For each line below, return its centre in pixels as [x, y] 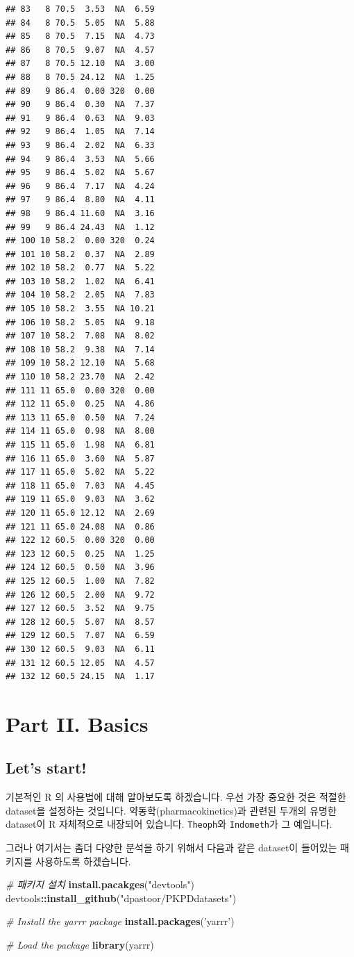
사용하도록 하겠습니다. [83, 861]
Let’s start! [46, 768]
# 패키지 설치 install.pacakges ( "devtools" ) [100, 884]
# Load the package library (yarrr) [80, 945]
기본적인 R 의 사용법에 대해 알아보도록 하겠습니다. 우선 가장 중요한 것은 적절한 [176, 797]
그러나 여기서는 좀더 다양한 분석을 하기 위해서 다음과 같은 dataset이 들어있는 [171, 848]
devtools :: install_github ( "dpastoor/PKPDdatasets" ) [121, 898]
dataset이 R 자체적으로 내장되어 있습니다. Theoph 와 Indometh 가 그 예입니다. [169, 824]
